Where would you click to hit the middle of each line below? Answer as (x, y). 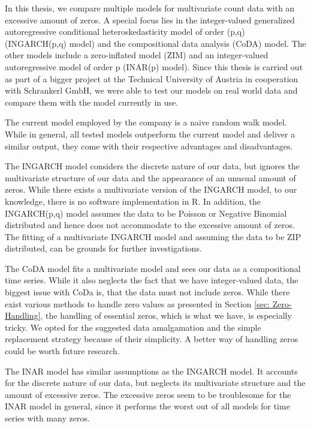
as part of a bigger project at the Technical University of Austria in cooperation (152, 78)
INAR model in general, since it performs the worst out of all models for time (147, 406)
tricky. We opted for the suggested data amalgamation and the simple (133, 327)
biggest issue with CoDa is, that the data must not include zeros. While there (147, 292)
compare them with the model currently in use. (92, 102)
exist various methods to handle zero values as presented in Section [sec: (137, 303)
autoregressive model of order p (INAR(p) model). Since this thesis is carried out (154, 66)
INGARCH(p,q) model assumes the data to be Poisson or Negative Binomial (146, 213)
